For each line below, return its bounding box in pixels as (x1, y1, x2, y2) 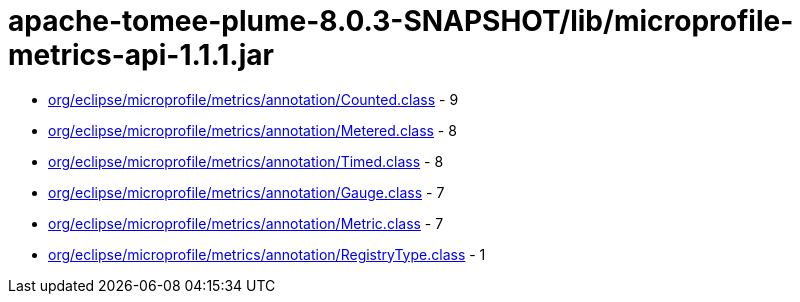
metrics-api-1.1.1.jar (8, 38, 274, 72)
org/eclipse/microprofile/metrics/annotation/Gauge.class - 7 (48, 183, 445, 201)
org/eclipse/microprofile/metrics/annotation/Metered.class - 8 (48, 121, 457, 139)
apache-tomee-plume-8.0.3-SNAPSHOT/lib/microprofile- (8, 4, 794, 38)
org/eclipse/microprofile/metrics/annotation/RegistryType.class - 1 (48, 245, 486, 263)
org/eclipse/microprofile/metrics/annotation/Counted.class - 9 (48, 90, 459, 108)
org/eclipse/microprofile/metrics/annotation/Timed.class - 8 (48, 152, 444, 170)
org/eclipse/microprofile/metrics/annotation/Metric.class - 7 (48, 214, 444, 232)
